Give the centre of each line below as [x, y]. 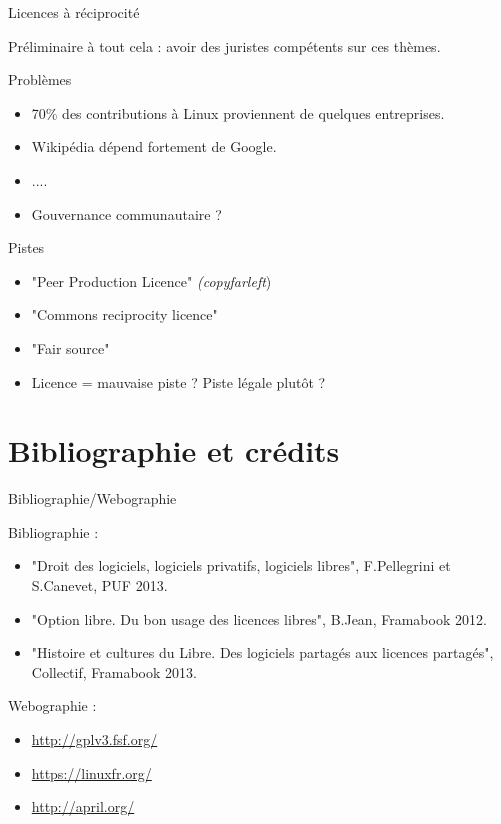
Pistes [26, 247]
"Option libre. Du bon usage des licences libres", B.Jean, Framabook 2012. [259, 618]
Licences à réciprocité [74, 12]
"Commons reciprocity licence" [124, 314]
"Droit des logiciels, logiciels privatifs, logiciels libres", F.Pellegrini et [241, 565]
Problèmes [40, 79]
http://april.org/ [83, 806]
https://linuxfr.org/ [91, 772]
